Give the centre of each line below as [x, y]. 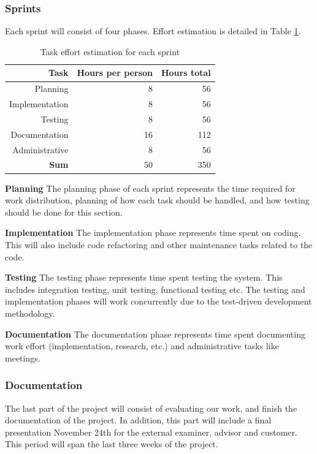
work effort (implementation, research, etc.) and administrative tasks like [142, 346]
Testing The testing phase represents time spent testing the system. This [144, 277]
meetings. [23, 358]
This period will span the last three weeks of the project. [112, 444]
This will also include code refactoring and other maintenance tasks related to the [159, 244]
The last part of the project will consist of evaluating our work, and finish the [151, 408]
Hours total [186, 73]
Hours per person [115, 73]
